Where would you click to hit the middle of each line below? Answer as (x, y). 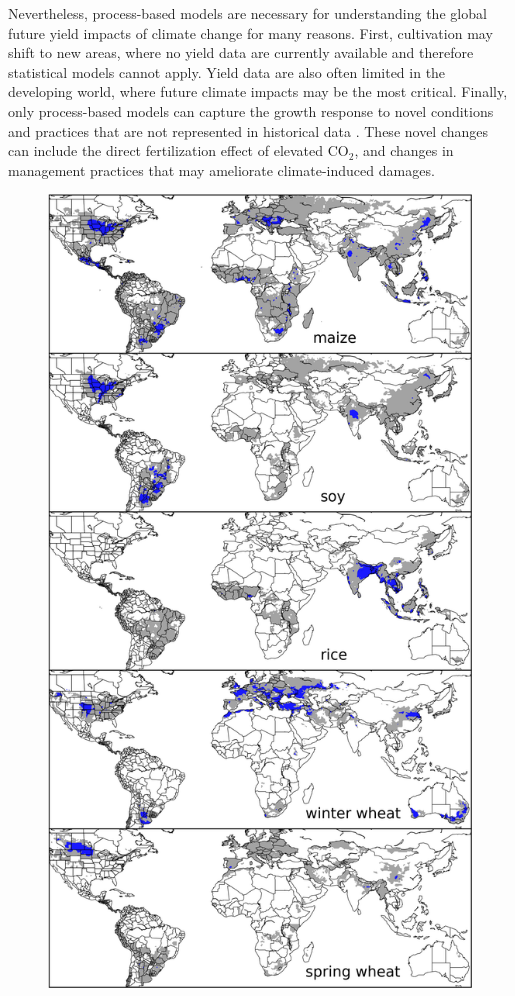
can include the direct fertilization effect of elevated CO (178, 150)
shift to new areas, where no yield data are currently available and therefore (241, 52)
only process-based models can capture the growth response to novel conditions (251, 110)
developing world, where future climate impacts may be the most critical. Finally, (258, 91)
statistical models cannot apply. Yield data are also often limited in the (227, 71)
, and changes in (404, 150)
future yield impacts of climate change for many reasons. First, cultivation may (250, 32)
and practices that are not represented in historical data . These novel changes (248, 130)
